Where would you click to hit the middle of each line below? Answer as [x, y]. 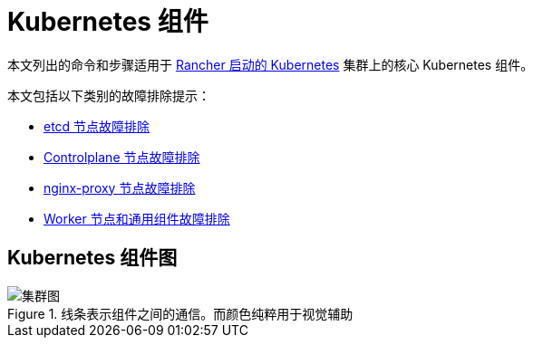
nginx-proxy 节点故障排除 [120, 187]
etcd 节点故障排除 [97, 126]
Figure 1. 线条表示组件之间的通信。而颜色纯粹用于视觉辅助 [180, 313]
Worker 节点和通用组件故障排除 [137, 218]
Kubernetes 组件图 [92, 258]
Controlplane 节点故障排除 [122, 157]
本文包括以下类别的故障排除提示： [109, 95]
